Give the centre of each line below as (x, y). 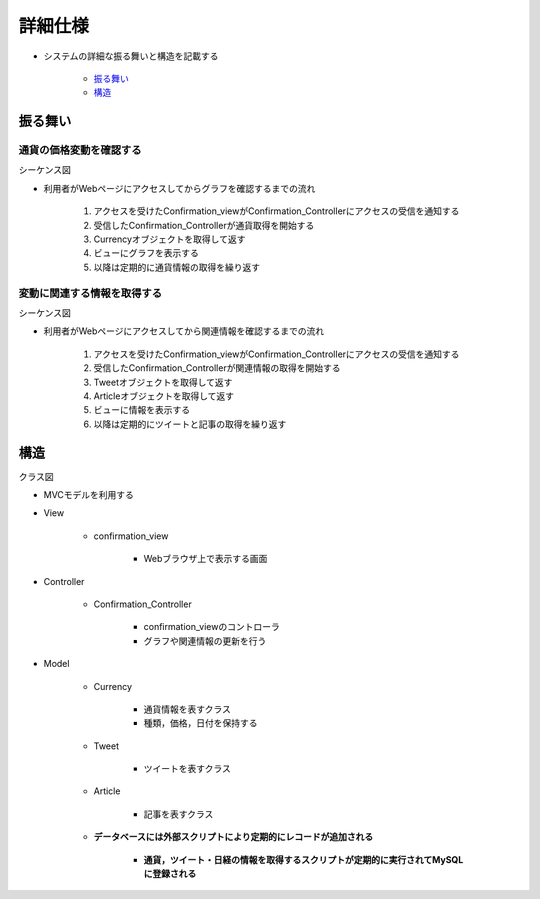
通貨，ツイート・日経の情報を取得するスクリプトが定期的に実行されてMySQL (303, 859)
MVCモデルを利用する (89, 494)
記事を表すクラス (178, 814)
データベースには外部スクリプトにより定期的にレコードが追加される (233, 837)
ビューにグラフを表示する (146, 253)
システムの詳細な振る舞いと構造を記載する (131, 56)
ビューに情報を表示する (141, 410)
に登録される (170, 874)
